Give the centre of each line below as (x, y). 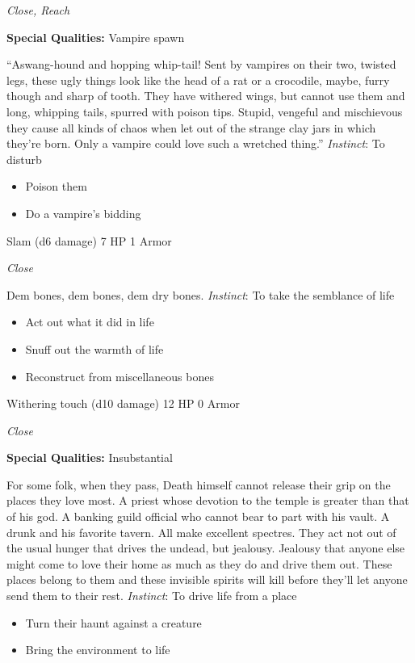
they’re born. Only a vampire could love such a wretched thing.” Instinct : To (196, 143)
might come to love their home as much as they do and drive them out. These (199, 563)
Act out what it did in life (90, 322)
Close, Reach (38, 10)
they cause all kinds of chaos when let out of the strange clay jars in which (191, 127)
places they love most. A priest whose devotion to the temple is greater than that (208, 500)
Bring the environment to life (98, 650)
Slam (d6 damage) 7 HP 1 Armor (89, 240)
